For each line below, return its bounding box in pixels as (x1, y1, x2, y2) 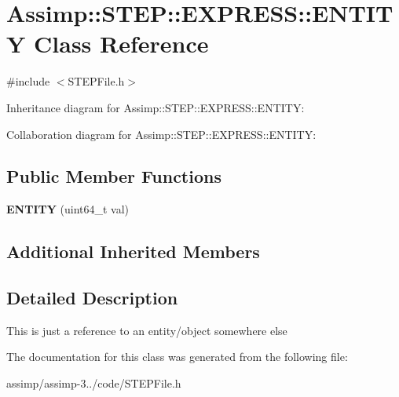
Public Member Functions (6, 164, 221, 188)
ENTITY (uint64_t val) (6, 201, 130, 217)
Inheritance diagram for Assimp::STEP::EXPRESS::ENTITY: (6, 99, 305, 115)
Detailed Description (6, 286, 178, 310)
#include (6, 73, 50, 89)
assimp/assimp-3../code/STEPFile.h (6, 375, 181, 392)
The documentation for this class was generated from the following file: (6, 348, 348, 365)
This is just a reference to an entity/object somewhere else (6, 322, 287, 338)
